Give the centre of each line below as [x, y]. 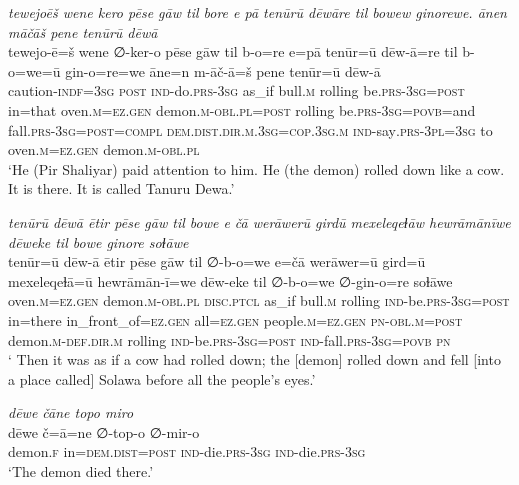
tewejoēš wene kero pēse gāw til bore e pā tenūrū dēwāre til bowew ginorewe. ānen [257, 12]
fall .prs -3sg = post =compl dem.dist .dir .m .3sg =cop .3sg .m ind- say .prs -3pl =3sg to [250, 129]
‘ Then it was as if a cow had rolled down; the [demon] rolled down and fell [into [254, 359]
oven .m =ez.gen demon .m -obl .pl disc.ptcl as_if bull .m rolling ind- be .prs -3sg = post [259, 300]
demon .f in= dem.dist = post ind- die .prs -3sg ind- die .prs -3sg [187, 451]
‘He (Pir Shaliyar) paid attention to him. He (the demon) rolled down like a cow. [256, 168]
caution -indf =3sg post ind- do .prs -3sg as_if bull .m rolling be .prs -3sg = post [236, 90]
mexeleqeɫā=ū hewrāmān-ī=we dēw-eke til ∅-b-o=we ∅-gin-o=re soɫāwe [230, 280]
